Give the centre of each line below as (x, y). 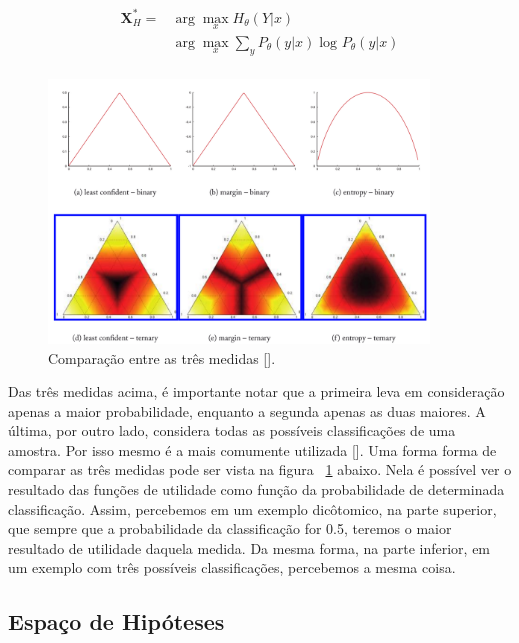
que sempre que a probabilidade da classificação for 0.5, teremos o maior (230, 528)
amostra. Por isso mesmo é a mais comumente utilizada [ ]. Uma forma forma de (252, 449)
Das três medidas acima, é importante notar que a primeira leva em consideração (256, 391)
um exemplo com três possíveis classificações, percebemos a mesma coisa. (232, 567)
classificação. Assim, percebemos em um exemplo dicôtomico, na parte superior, (252, 508)
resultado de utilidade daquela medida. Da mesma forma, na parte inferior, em (249, 547)
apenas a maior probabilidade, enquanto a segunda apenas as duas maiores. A (247, 410)
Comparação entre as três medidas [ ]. (162, 357)
